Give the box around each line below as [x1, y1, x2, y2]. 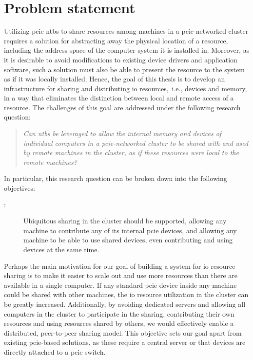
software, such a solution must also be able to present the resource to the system [4, 64, 245, 74]
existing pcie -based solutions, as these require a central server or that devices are [4, 337, 246, 347]
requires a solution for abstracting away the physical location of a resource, [4, 35, 228, 45]
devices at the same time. [23, 244, 99, 254]
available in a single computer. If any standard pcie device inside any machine [4, 280, 237, 290]
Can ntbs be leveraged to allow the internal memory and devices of [23, 128, 222, 139]
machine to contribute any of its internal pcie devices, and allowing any [23, 225, 237, 235]
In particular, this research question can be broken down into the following [4, 173, 227, 183]
